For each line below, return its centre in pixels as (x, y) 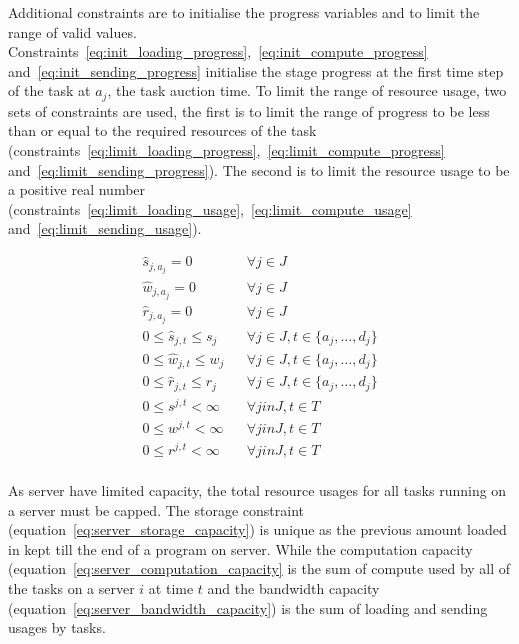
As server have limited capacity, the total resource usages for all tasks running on (257, 490)
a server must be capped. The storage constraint (156, 509)
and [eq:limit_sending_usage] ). (105, 228)
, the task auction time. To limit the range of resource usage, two (307, 90)
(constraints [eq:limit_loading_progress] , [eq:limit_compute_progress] (226, 150)
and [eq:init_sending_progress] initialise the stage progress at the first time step (256, 70)
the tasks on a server (71, 588)
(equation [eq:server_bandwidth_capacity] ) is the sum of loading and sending (248, 607)
